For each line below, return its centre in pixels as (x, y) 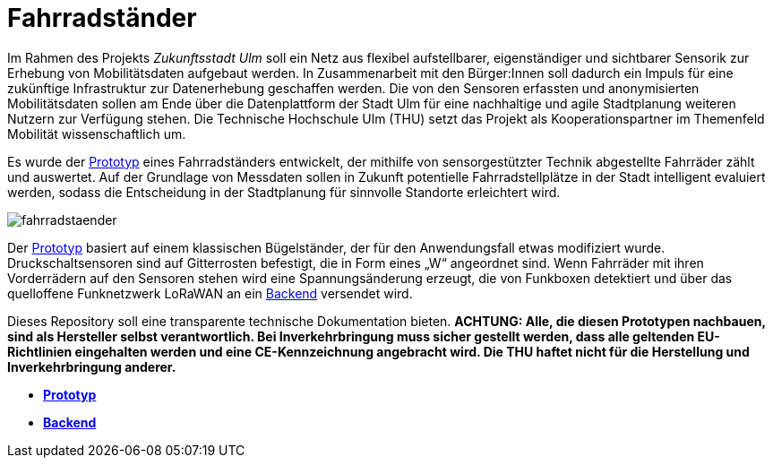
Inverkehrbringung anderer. (92, 366)
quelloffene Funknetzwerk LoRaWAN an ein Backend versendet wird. (210, 293)
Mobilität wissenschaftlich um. (97, 133)
